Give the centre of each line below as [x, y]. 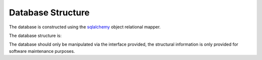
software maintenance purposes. [42, 51]
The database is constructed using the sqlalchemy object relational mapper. [85, 27]
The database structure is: [35, 36]
